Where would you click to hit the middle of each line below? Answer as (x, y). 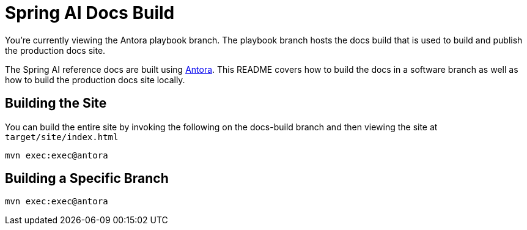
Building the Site (56, 103)
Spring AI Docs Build (90, 13)
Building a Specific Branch (87, 179)
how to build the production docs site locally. (95, 80)
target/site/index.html (62, 137)
